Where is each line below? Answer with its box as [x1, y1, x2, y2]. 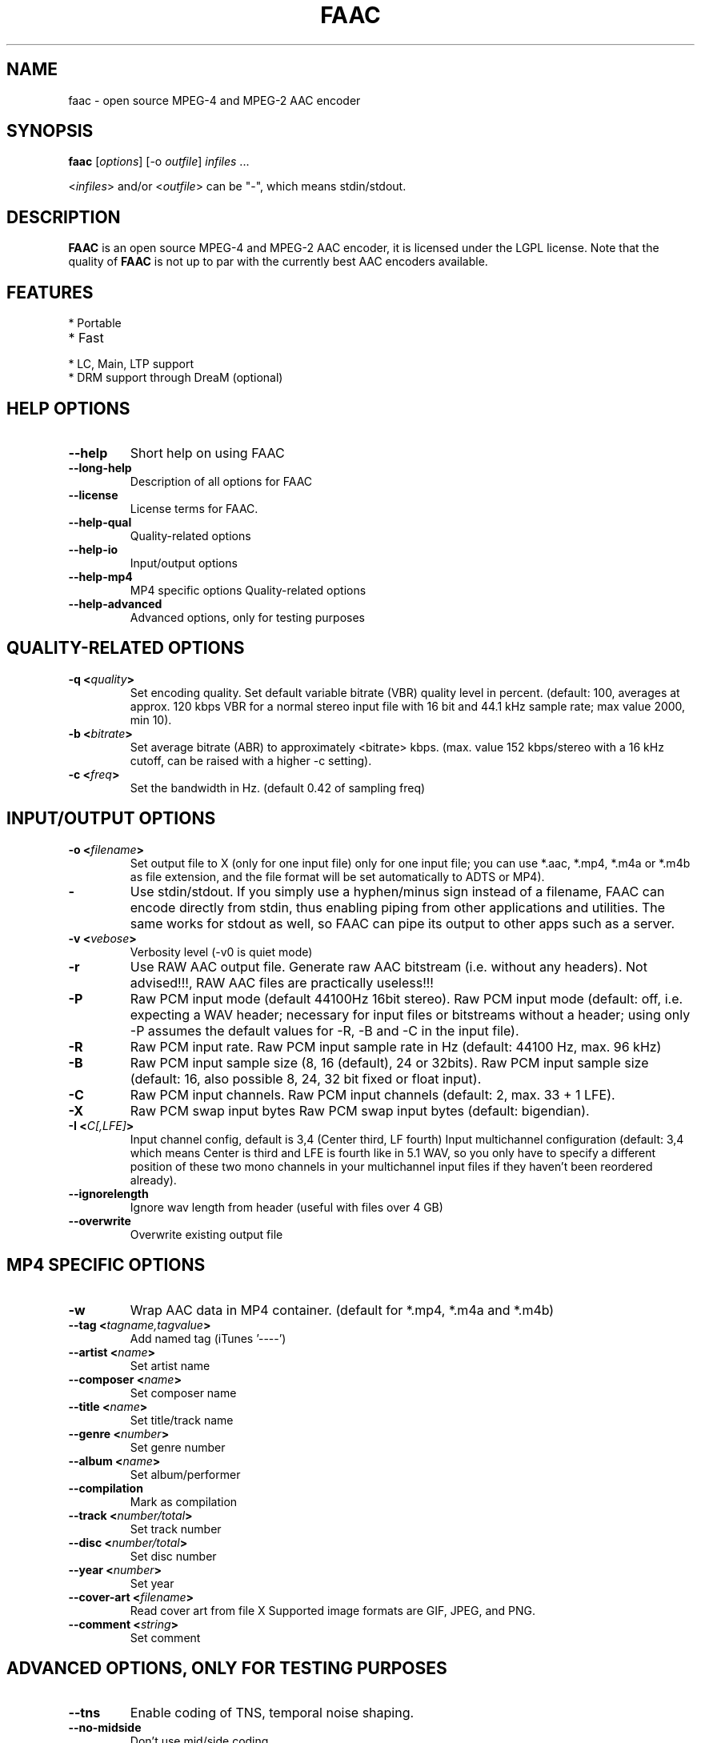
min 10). [130, 712, 172, 727]
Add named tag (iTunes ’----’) [130, 1331, 286, 1345]
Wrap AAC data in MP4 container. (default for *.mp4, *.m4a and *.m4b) [130, 1301, 555, 1318]
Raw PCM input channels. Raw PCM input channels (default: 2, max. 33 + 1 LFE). [130, 1086, 615, 1103]
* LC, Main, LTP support [68, 357, 194, 371]
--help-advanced [68, 596, 162, 611]
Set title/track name [130, 1412, 234, 1427]
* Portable [68, 316, 122, 331]
